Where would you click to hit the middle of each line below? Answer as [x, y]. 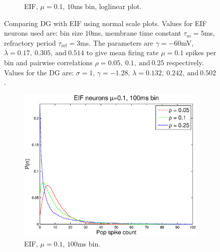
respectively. [185, 62]
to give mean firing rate [123, 52]
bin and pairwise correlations [48, 62]
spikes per [201, 52]
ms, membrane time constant [137, 33]
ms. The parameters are [117, 42]
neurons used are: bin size [44, 33]
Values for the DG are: [39, 72]
